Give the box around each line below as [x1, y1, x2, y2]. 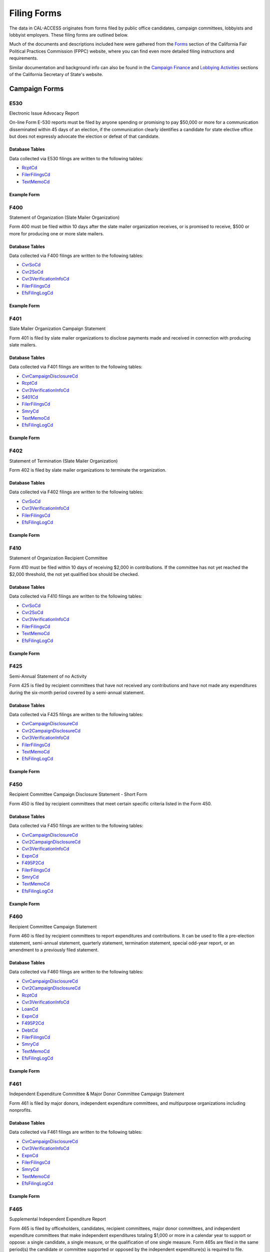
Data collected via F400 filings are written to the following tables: [9, 253, 143, 259]
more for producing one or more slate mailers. [9, 230, 104, 236]
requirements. [9, 55, 38, 61]
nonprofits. [9, 1107, 32, 1113]
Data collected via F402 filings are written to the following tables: [9, 489, 143, 495]
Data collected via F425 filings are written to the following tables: [9, 711, 143, 717]
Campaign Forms [9, 84, 64, 93]
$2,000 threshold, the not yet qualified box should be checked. [9, 571, 139, 577]
